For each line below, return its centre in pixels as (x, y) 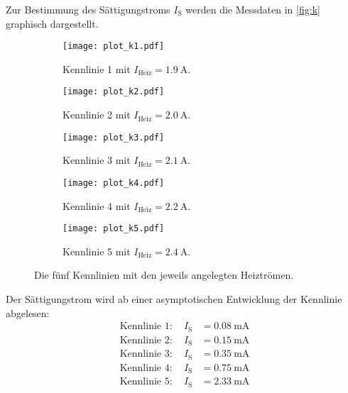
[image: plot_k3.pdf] (114, 137)
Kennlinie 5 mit (97, 251)
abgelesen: (28, 312)
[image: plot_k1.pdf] (114, 46)
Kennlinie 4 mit (97, 205)
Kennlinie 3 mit (97, 160)
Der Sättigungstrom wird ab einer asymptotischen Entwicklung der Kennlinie (174, 299)
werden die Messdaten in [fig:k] (253, 9)
